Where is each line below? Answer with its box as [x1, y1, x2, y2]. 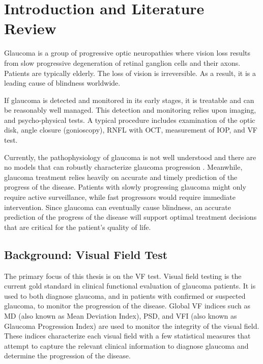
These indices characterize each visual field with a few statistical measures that [4, 330, 251, 341]
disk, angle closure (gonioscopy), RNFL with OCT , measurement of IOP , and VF [4, 124, 258, 135]
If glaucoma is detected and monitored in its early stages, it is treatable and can [4, 94, 254, 105]
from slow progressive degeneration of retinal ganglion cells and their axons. [4, 57, 241, 68]
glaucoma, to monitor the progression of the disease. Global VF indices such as [4, 300, 250, 311]
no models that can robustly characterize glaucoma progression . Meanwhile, [4, 162, 243, 172]
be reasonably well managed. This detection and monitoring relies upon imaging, [4, 105, 256, 115]
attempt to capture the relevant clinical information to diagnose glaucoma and [4, 340, 249, 351]
